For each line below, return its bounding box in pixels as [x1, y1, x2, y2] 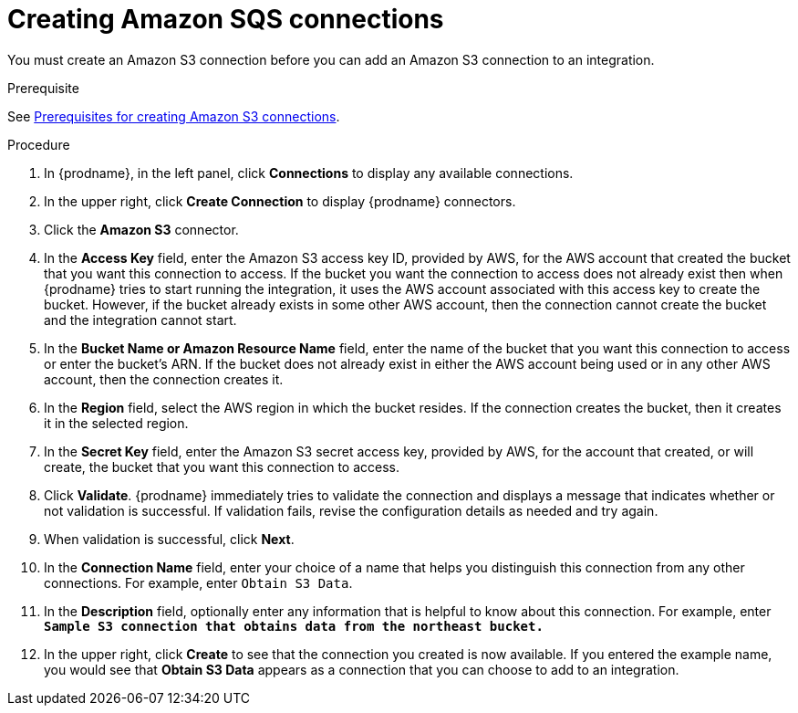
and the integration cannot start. [44, 311, 237, 328]
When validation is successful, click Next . [44, 530, 295, 547]
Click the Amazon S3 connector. [44, 221, 239, 237]
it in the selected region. [44, 414, 189, 431]
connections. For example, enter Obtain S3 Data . [44, 574, 353, 591]
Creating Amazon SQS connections [7, 4, 444, 35]
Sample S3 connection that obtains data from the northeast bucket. [44, 618, 544, 634]
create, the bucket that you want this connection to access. [44, 458, 400, 475]
